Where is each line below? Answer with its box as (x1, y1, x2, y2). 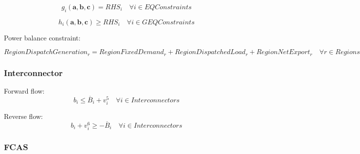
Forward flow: (4, 86, 45, 96)
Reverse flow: (4, 111, 43, 121)
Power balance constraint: (4, 32, 81, 42)
